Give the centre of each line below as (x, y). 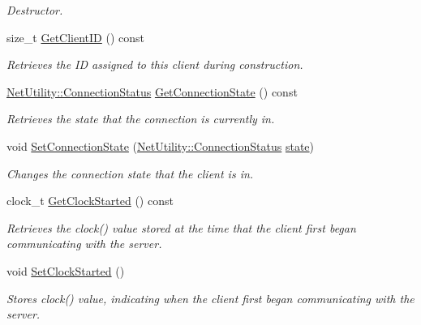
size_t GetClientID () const (75, 37)
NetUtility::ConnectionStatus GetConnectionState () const (152, 91)
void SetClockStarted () (66, 270)
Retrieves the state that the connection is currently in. (141, 119)
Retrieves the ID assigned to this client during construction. (155, 64)
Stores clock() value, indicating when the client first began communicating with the (210, 298)
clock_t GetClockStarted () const (90, 201)
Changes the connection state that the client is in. (130, 173)
